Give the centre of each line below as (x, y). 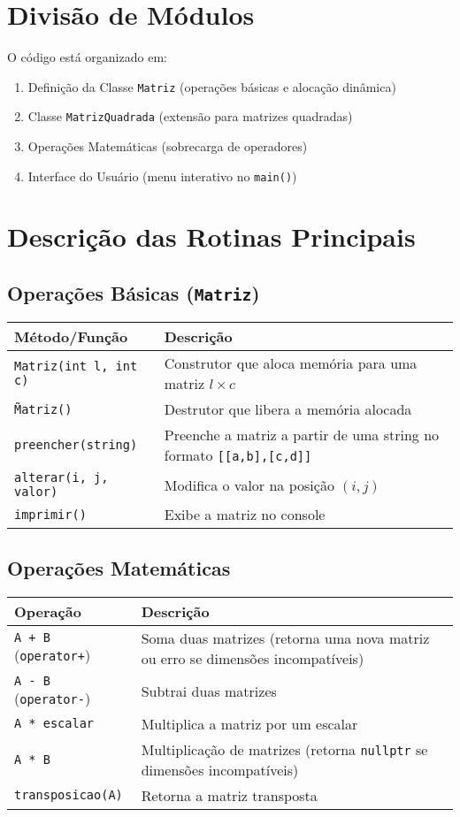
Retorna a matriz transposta (229, 795)
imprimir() (50, 514)
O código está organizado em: (87, 57)
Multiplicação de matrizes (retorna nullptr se (284, 749)
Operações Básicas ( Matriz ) (134, 293)
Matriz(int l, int (76, 367)
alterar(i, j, (61, 478)
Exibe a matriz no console (245, 515)
